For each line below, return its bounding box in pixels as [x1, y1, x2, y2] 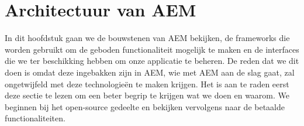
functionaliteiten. [5, 112, 65, 124]
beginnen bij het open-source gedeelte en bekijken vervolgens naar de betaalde [5, 100, 285, 113]
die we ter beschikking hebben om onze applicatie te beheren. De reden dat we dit [5, 55, 299, 67]
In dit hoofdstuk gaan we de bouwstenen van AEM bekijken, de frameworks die [5, 32, 290, 44]
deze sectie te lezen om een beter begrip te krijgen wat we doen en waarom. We [5, 89, 290, 101]
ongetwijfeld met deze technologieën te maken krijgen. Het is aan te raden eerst [5, 77, 289, 90]
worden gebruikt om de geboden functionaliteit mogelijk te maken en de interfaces [5, 43, 299, 55]
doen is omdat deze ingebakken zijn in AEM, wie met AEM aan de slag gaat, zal [5, 66, 295, 78]
